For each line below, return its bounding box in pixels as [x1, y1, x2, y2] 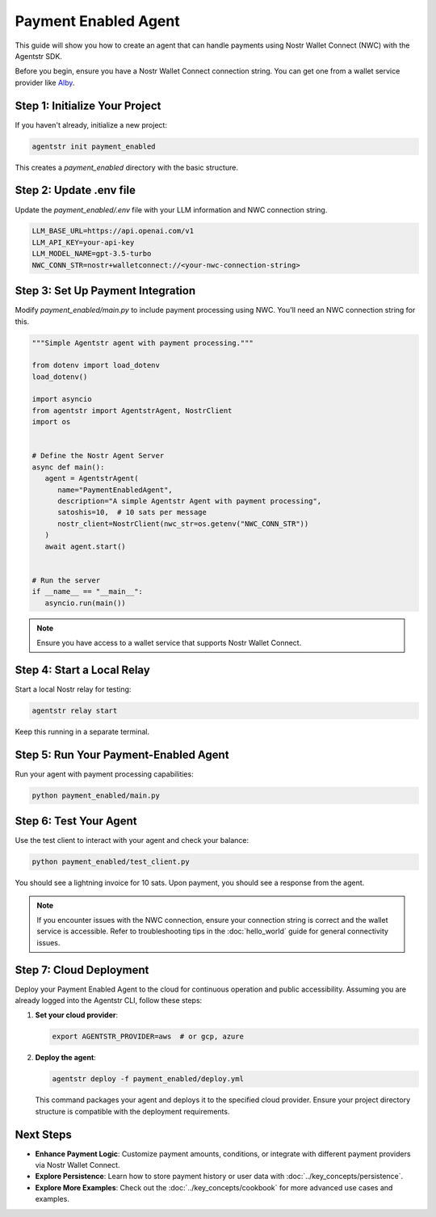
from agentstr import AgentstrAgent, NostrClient [31, 406, 233, 415]
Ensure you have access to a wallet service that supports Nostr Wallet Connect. [36, 638, 302, 647]
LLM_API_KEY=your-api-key [31, 238, 135, 246]
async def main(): [31, 462, 105, 472]
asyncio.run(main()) [44, 598, 127, 608]
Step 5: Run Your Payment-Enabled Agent [15, 747, 229, 761]
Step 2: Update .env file [15, 183, 136, 197]
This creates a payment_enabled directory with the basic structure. [15, 162, 238, 172]
